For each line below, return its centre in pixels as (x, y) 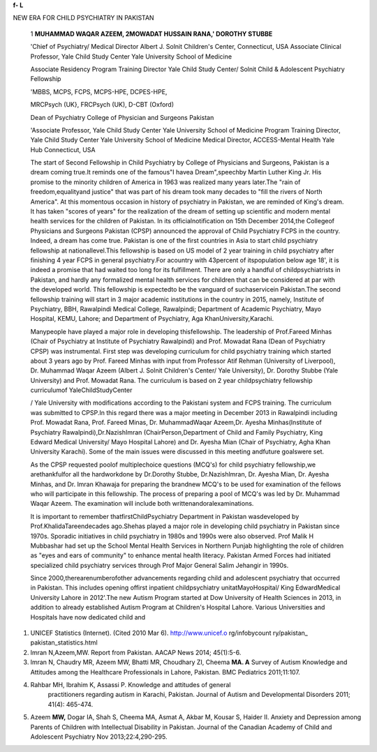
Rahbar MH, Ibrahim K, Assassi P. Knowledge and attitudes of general (131, 685)
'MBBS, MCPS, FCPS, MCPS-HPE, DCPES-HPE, (99, 91)
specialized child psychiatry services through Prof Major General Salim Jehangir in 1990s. (160, 565)
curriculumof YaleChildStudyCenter (81, 390)
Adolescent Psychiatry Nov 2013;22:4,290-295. (99, 737)
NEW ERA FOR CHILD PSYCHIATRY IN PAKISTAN (83, 18)
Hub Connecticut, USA (63, 149)
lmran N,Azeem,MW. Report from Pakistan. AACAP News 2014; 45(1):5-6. (136, 652)
